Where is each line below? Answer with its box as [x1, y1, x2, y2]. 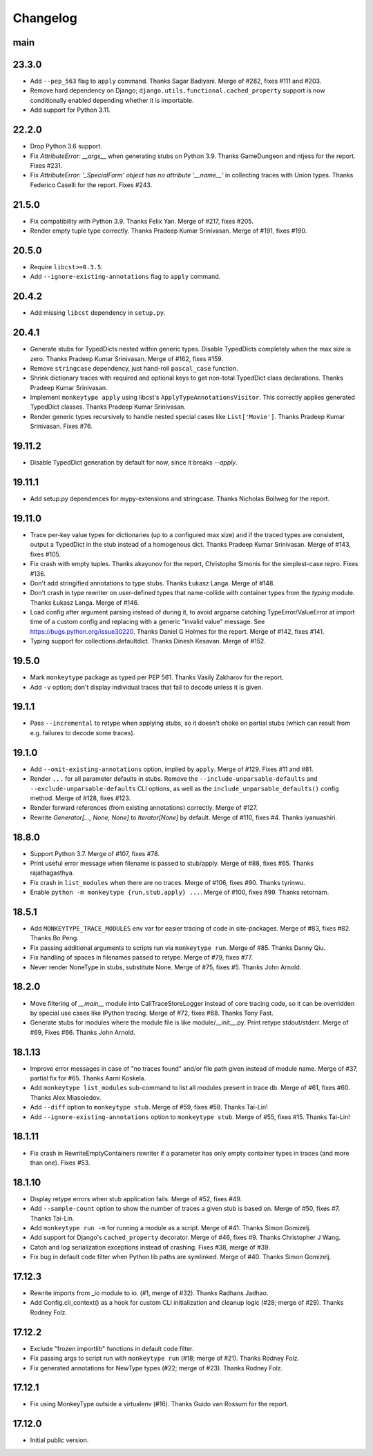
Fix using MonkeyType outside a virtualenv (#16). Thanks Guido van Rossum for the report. [30, 1400, 289, 1408]
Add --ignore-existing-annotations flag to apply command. [30, 273, 221, 281]
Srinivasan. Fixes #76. [30, 422, 93, 431]
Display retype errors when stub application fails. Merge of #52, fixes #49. [30, 1194, 242, 1203]
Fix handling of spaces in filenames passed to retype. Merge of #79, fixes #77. [30, 953, 254, 962]
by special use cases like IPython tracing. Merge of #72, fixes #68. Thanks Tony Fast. [30, 1009, 274, 1017]
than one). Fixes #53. [30, 1158, 90, 1167]
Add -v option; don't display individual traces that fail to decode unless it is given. [30, 683, 264, 691]
